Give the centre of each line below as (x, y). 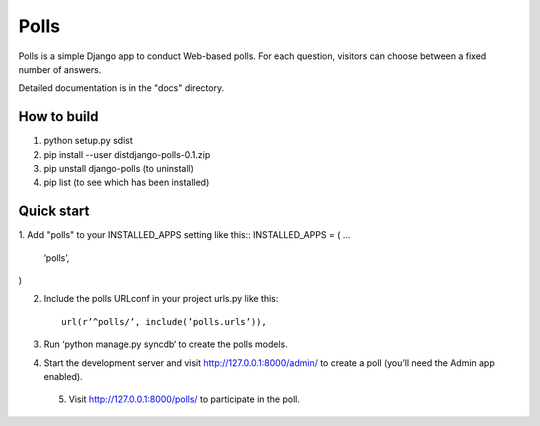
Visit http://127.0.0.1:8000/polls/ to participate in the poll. (184, 399)
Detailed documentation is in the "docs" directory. (121, 88)
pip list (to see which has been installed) (126, 182)
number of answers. (60, 69)
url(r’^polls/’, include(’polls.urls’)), (164, 321)
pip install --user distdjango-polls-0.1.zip (127, 154)
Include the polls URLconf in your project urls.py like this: (161, 299)
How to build (58, 116)
